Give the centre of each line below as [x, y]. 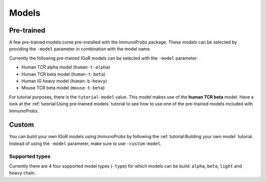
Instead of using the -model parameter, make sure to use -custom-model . [85, 144]
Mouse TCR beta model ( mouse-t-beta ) [63, 88]
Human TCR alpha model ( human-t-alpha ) [66, 67]
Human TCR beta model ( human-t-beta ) [64, 74]
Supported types [30, 156]
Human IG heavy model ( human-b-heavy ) [64, 81]
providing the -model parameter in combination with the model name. [80, 49]
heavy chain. [22, 173]
